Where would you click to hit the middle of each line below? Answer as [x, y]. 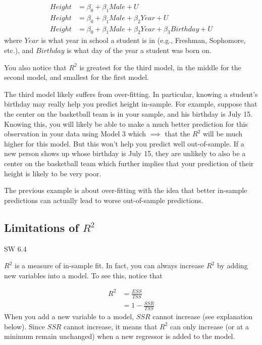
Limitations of [41, 227]
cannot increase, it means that [111, 326]
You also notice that [35, 67]
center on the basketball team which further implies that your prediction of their [129, 163]
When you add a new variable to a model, [69, 316]
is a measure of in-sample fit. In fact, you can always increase [109, 265]
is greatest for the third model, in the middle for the [160, 67]
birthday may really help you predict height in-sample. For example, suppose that [131, 104]
